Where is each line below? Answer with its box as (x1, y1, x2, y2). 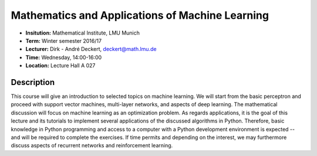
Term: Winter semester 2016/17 (25, 37, 102, 44)
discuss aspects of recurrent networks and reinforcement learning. (11, 142, 173, 149)
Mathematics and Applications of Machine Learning (11, 9, 269, 22)
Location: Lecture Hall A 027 (25, 62, 96, 69)
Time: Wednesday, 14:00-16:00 (25, 53, 102, 61)
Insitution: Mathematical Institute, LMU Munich (25, 29, 140, 36)
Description (11, 77, 55, 87)
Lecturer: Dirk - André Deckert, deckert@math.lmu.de (25, 46, 157, 53)
